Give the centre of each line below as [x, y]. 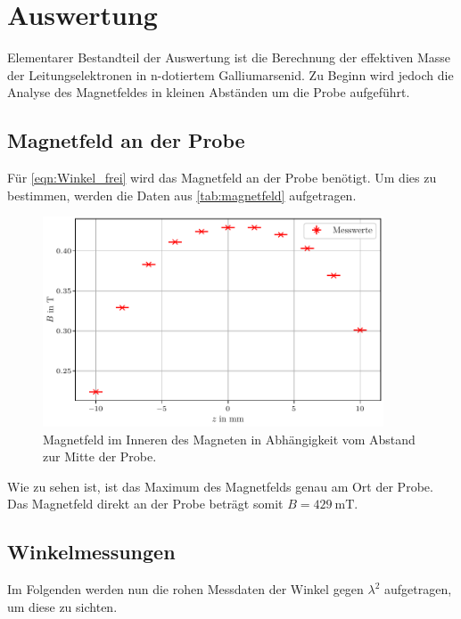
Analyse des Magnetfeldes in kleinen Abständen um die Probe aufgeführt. [209, 92]
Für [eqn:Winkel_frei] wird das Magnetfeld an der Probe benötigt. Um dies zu [222, 178]
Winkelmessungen [91, 552]
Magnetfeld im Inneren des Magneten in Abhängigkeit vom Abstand [229, 439]
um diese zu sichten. [62, 606]
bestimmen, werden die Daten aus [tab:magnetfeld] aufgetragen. [182, 195]
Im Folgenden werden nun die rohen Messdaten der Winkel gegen [185, 589]
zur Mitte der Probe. [100, 456]
